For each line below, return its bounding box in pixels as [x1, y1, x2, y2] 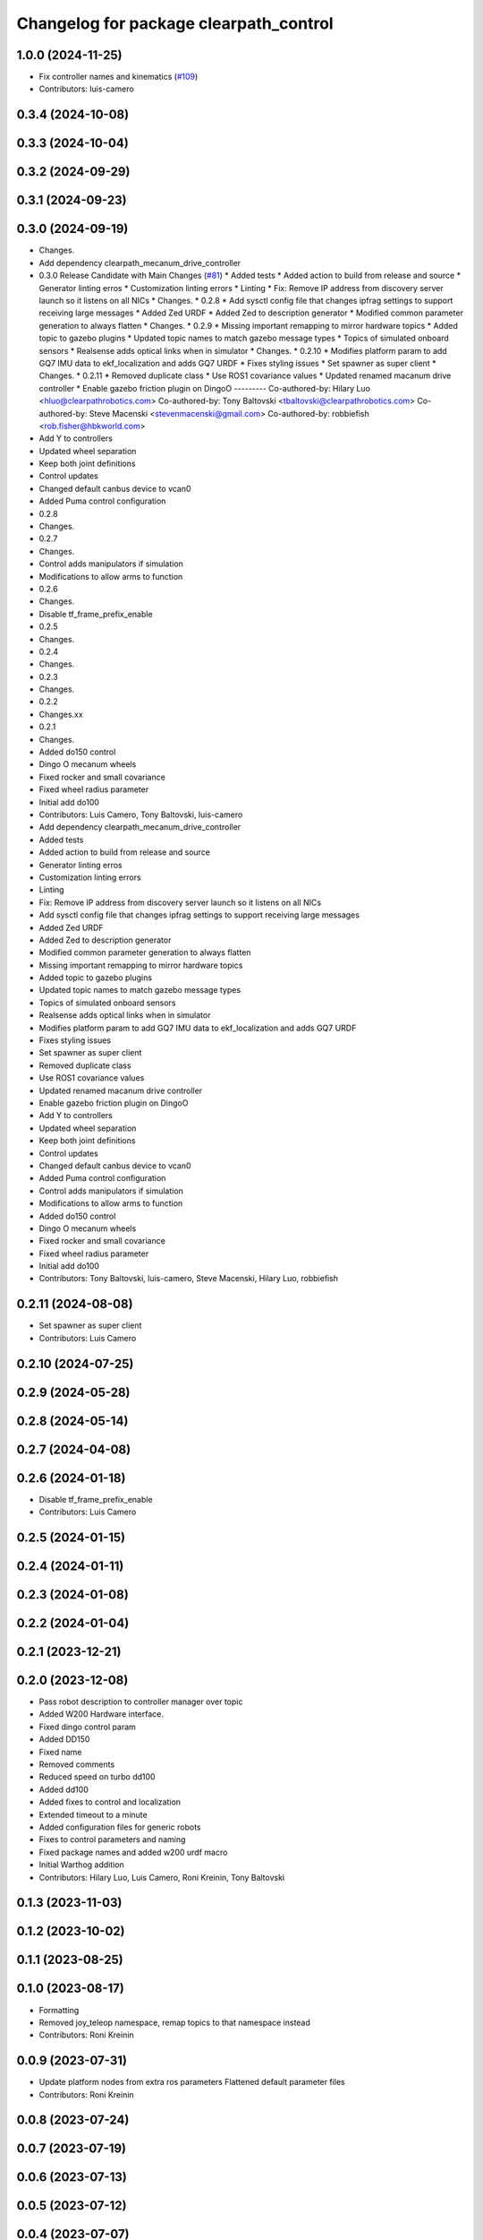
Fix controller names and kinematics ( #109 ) [38, 72, 199, 82]
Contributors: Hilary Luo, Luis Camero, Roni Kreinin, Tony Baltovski [38, 1872, 285, 1882]
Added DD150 [38, 1734, 90, 1745]
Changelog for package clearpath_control [16, 13, 335, 33]
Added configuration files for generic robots [38, 1822, 201, 1832]
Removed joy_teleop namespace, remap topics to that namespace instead [38, 2017, 310, 2028]
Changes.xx [38, 709, 84, 719]
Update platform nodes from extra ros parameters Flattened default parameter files [38, 2077, 345, 2088]
